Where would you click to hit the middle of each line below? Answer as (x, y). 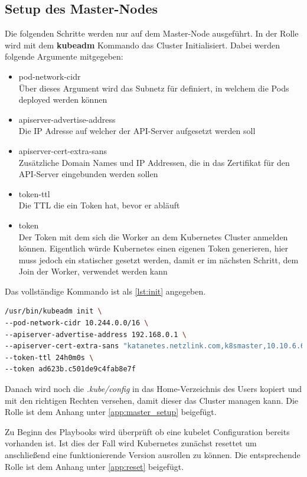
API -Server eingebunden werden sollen (88, 174)
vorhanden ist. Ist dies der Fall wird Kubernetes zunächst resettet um (131, 443)
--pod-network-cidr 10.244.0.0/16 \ (77, 323)
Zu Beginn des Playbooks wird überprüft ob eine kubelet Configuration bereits (147, 431)
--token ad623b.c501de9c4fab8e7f (70, 369)
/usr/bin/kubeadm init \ (53, 311)
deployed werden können (63, 99)
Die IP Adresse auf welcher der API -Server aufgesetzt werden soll (137, 131)
